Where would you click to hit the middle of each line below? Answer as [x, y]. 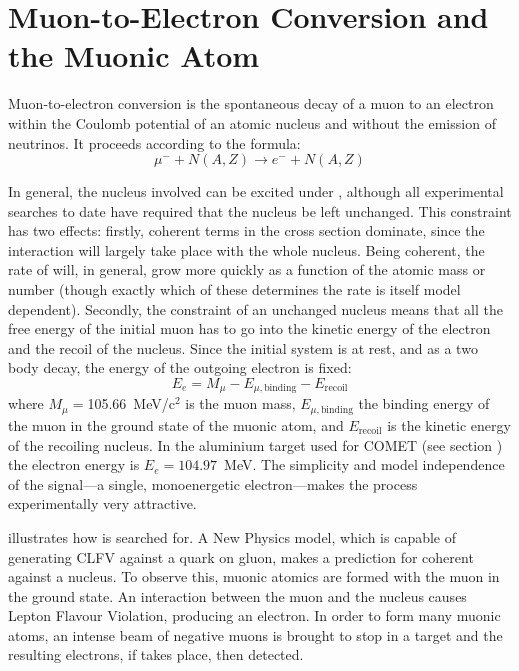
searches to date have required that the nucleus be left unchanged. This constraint [260, 210]
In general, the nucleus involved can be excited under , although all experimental [256, 191]
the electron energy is [74, 464]
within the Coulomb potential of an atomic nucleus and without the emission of [252, 122]
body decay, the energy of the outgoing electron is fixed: [180, 367]
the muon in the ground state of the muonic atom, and [176, 424]
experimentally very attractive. [102, 503]
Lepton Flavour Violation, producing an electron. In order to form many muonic [254, 615]
